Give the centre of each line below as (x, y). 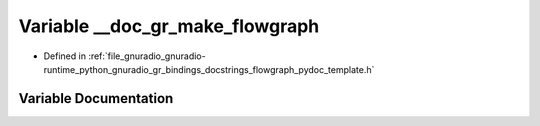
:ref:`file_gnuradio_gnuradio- (147, 56)
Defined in (65, 56)
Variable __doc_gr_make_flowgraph (169, 26)
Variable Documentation (96, 98)
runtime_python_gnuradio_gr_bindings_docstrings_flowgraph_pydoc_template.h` (209, 69)
